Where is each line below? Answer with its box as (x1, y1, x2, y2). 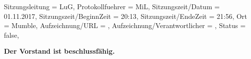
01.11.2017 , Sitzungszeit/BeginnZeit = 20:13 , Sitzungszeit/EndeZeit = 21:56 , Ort (4, 11, 248, 21)
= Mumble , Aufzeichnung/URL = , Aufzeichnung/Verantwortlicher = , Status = (4, 20, 246, 30)
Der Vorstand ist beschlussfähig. (4, 46, 115, 56)
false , (4, 29, 19, 40)
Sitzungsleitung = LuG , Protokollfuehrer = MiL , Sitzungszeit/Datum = (4, 1, 220, 11)
